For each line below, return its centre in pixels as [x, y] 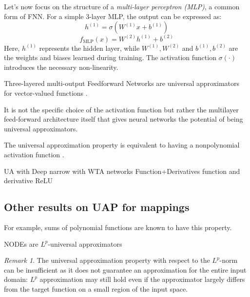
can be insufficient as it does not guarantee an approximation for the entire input [125, 269]
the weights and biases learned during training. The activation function [110, 57]
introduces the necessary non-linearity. [61, 67]
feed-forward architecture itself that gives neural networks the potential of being [124, 119]
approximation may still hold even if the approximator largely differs [142, 279]
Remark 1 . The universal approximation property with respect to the [107, 260]
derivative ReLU [28, 180]
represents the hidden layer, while [89, 48]
